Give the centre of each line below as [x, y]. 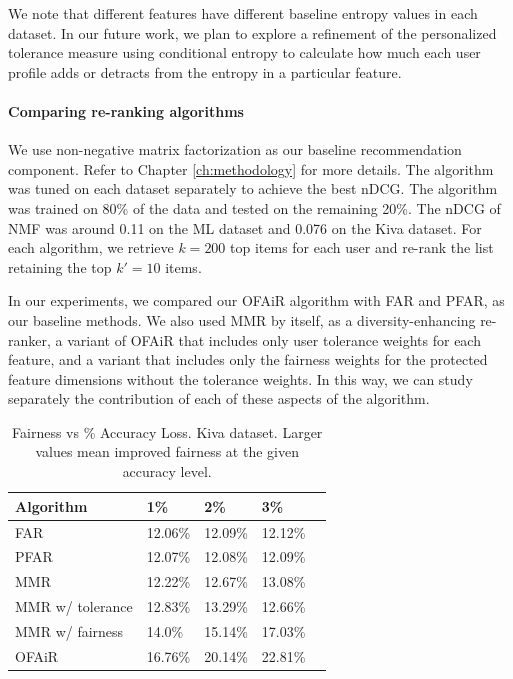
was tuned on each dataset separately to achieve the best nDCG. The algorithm [253, 188]
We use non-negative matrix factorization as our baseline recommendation [235, 149]
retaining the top [60, 266]
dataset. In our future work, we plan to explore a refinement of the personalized [252, 32]
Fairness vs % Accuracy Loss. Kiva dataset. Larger [167, 431]
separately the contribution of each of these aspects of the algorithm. [219, 398]
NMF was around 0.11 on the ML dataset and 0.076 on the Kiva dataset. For [245, 227]
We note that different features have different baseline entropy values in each [243, 13]
